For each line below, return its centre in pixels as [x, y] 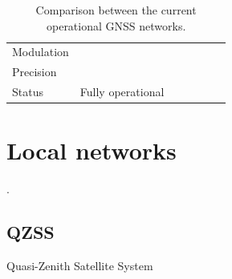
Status [28, 92]
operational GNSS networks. [116, 25]
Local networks [92, 150]
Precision [35, 72]
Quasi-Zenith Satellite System [80, 266]
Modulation [41, 52]
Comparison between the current [116, 10]
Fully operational [122, 92]
